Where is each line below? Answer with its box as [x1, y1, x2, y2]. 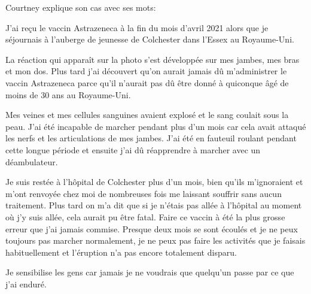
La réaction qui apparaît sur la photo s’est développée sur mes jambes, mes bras [5, 53, 300, 65]
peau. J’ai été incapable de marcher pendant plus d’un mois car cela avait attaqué [5, 120, 306, 132]
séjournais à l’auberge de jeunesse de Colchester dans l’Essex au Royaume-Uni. [5, 33, 294, 46]
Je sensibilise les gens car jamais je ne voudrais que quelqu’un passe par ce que [5, 266, 294, 278]
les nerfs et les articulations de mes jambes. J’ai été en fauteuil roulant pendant [5, 132, 297, 144]
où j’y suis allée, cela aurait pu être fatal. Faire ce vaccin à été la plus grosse [5, 210, 285, 223]
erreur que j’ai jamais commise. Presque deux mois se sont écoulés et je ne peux [5, 222, 298, 235]
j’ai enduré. [5, 277, 47, 290]
